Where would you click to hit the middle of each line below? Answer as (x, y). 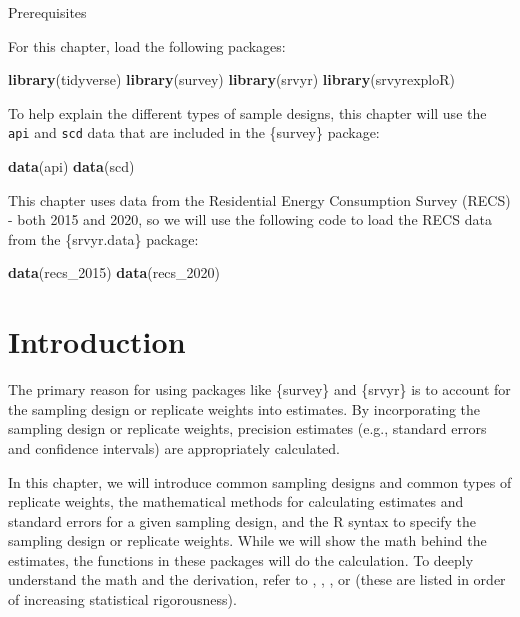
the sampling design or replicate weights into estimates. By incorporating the (244, 408)
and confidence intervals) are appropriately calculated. (174, 447)
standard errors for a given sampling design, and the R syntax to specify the (242, 520)
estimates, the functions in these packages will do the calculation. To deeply (241, 559)
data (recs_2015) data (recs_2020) (114, 272)
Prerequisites (47, 12)
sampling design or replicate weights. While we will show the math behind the (247, 540)
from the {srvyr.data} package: (103, 238)
